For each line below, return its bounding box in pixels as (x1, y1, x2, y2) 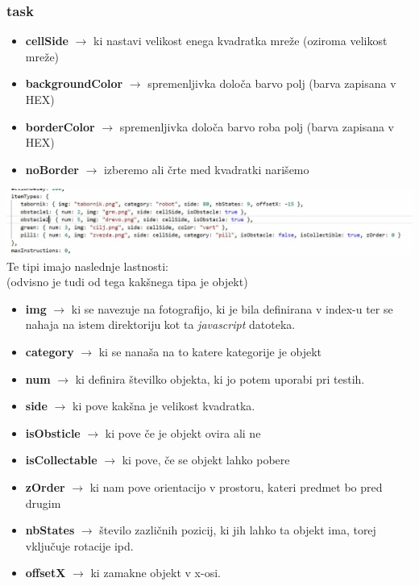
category (25, 343, 74, 360)
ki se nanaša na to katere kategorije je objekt (98, 343, 322, 360)
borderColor (25, 118, 95, 135)
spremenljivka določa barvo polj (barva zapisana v (147, 75, 396, 92)
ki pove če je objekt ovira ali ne (105, 424, 261, 441)
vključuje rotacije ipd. (25, 537, 134, 554)
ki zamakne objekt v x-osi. (90, 564, 221, 581)
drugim (25, 494, 61, 511)
